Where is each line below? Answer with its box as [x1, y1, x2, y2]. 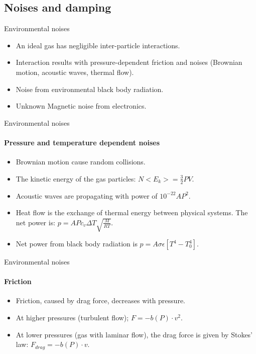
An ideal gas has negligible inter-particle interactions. [16, 40, 180, 50]
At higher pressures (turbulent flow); [16, 312, 129, 322]
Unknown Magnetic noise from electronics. [16, 101, 147, 111]
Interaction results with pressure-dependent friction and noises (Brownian [16, 57, 242, 67]
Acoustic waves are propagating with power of [16, 190, 158, 201]
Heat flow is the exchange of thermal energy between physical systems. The [16, 207, 248, 218]
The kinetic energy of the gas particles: [16, 173, 136, 184]
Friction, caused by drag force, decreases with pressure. [16, 295, 185, 306]
